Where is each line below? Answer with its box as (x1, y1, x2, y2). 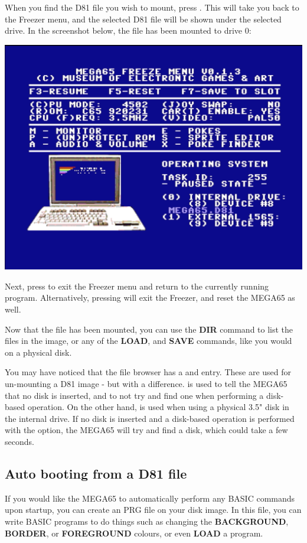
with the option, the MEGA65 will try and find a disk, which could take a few (5, 424, 288, 436)
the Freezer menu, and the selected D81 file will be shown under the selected (5, 12, 282, 25)
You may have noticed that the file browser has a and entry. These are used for (5, 366, 292, 378)
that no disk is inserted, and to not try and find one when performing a (5, 389, 264, 401)
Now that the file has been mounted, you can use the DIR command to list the (5, 323, 293, 335)
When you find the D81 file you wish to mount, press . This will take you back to (5, 1, 299, 13)
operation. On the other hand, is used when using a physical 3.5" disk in (27, 401, 289, 413)
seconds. (5, 435, 34, 447)
